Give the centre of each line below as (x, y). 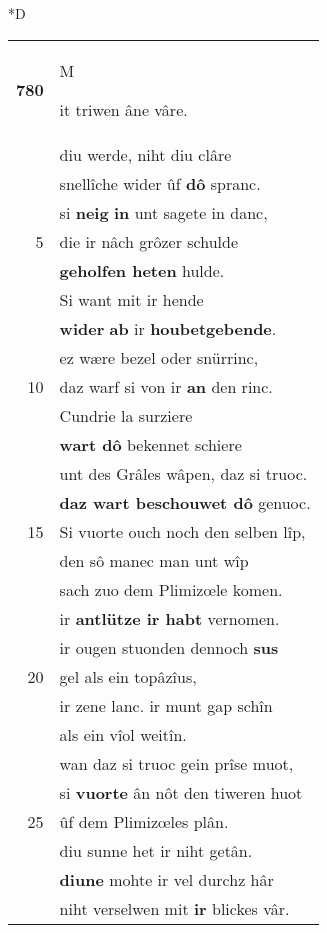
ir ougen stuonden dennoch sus (169, 647)
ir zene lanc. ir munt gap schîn (166, 705)
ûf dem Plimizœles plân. (144, 821)
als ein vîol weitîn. (123, 734)
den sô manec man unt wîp (154, 560)
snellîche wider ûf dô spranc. (160, 183)
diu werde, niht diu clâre (145, 154)
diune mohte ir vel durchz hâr (166, 879)
